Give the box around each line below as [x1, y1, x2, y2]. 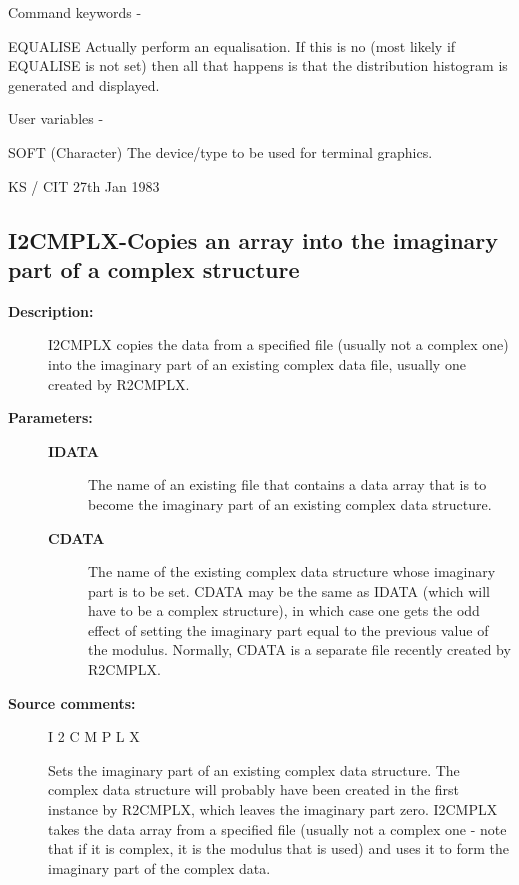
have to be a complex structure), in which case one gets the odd [88, 600, 480, 621]
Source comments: [8, 692, 136, 713]
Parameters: [8, 407, 93, 428]
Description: [8, 300, 94, 321]
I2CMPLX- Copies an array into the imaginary [8, 224, 499, 255]
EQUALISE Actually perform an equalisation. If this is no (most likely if [8, 35, 456, 56]
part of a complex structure [8, 253, 300, 284]
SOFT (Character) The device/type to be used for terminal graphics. [8, 141, 433, 162]
